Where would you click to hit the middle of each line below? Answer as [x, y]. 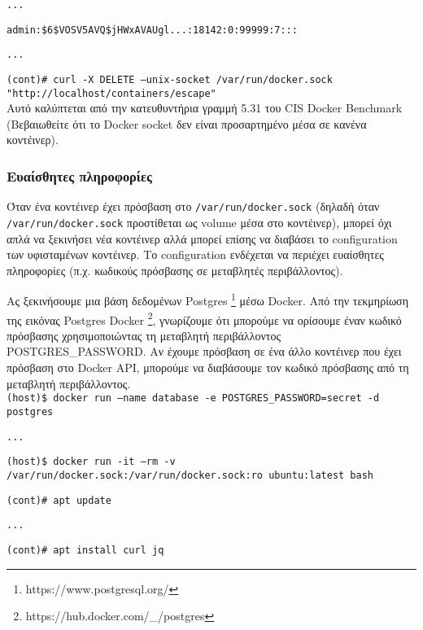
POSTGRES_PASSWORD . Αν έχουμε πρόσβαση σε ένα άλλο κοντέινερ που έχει [204, 351]
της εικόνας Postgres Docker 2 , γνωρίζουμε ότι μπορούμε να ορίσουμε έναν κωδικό [204, 318]
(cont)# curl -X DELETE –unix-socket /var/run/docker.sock [170, 79]
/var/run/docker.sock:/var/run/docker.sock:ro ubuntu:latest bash [190, 475]
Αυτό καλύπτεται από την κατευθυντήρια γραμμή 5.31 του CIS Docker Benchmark [205, 108]
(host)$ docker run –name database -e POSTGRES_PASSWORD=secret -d [193, 398]
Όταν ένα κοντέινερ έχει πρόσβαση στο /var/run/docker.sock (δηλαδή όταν [193, 206]
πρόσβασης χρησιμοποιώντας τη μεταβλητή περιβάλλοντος [144, 335]
